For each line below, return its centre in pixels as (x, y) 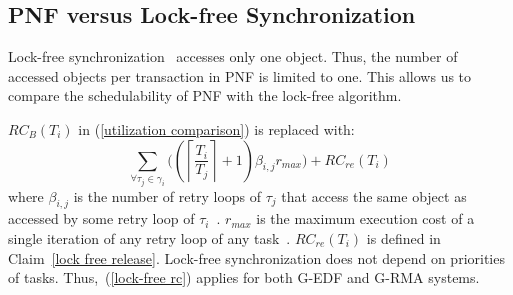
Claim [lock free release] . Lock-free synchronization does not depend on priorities (256, 257)
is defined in (403, 237)
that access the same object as (374, 195)
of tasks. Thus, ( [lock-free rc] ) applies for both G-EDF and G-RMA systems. (244, 277)
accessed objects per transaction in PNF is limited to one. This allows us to (240, 75)
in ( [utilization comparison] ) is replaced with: (216, 128)
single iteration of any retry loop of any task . (149, 237)
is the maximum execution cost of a (365, 218)
